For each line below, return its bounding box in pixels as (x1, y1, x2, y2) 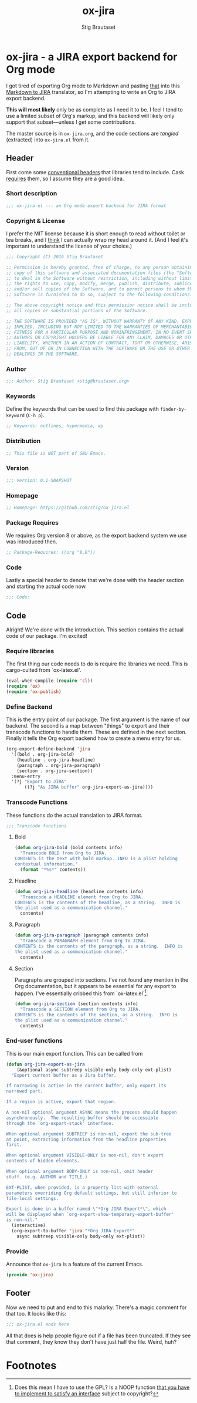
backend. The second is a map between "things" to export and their (6, 722, 170, 729)
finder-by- (160, 407, 187, 413)
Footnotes (6, 1358, 57, 1372)
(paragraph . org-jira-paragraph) (16, 762, 101, 768)
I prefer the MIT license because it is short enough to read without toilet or (6, 230, 186, 237)
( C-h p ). (26, 412, 45, 419)
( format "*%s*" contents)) (20, 867, 86, 873)
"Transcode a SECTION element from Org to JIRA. (20, 1006, 141, 1013)
